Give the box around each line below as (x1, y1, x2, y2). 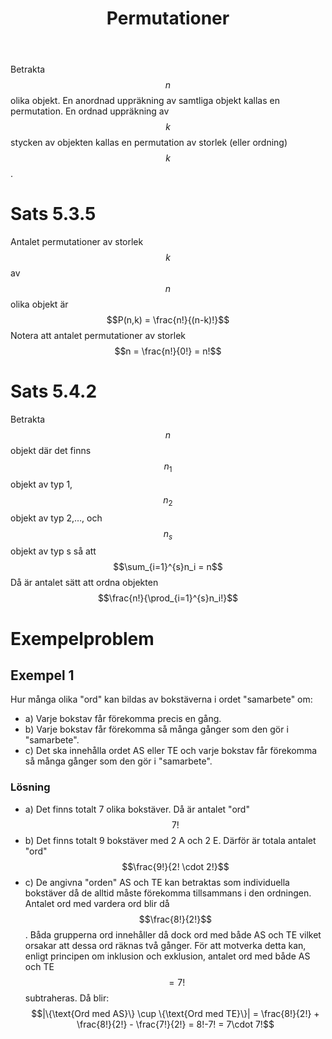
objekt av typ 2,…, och (10, 512, 103, 524)
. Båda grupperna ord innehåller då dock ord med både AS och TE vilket (24, 928, 322, 941)
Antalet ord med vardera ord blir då (24, 897, 170, 909)
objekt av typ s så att (10, 545, 97, 557)
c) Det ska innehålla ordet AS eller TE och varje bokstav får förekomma (24, 745, 318, 757)
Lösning (10, 780, 51, 794)
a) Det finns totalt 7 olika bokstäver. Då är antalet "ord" (24, 803, 250, 815)
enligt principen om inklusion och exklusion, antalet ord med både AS (24, 950, 311, 962)
